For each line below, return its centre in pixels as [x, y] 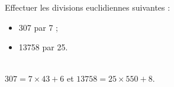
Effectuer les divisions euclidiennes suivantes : [88, 7]
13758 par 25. [43, 47]
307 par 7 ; [38, 27]
